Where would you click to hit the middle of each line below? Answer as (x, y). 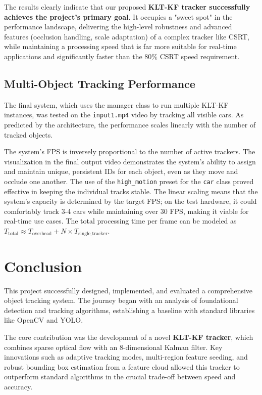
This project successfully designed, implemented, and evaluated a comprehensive (128, 290)
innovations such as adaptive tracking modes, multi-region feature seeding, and (126, 357)
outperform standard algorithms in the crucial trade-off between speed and (120, 377)
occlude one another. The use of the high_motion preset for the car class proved (129, 181)
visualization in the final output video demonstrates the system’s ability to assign (130, 161)
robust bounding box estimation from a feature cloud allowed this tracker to (122, 366)
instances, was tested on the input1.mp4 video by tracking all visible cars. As (124, 115)
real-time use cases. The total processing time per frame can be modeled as (120, 221)
